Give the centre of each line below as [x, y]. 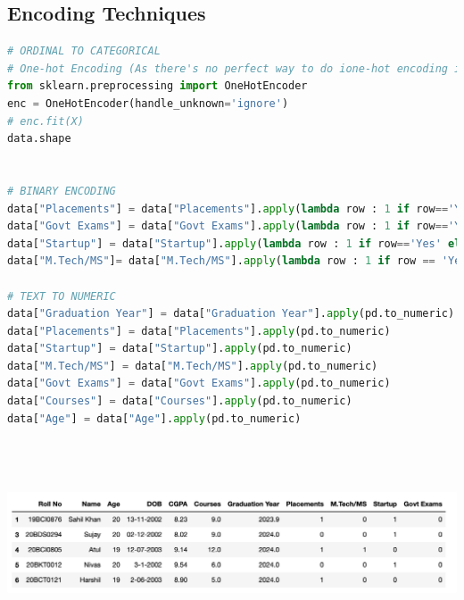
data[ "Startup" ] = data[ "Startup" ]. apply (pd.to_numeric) [180, 349]
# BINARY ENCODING [62, 191]
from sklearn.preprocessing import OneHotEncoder [157, 86]
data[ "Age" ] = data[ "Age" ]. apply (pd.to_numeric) [154, 418]
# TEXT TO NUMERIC [62, 296]
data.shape [39, 139]
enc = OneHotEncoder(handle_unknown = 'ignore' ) [148, 103]
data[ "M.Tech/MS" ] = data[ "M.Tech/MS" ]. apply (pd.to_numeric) [193, 366]
